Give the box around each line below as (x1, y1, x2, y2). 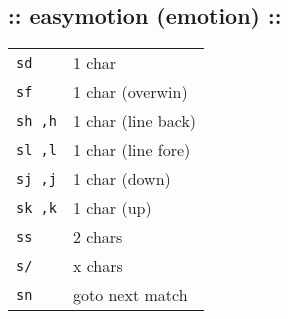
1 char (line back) (72, 109, 197, 133)
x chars (72, 254, 123, 278)
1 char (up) (72, 196, 152, 220)
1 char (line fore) (72, 138, 191, 162)
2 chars (72, 225, 123, 249)
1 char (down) (72, 167, 171, 191)
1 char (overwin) (72, 80, 188, 104)
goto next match (72, 283, 188, 307)
